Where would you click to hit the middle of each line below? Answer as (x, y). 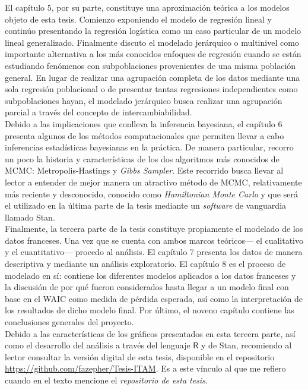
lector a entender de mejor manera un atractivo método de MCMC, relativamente (153, 182)
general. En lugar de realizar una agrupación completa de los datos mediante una (153, 77)
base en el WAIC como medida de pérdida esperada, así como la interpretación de (154, 298)
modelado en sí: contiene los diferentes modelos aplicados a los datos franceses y (150, 275)
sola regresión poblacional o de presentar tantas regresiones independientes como (151, 89)
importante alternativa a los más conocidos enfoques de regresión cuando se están (153, 54)
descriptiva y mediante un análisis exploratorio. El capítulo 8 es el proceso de (145, 264)
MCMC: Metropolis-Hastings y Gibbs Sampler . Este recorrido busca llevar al (144, 170)
